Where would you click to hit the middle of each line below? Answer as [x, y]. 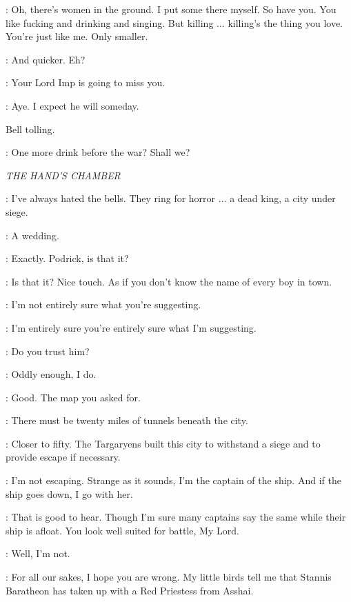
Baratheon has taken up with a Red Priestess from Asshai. [130, 590]
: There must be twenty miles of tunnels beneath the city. [127, 420]
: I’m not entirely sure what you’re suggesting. [103, 304]
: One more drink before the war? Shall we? [98, 152]
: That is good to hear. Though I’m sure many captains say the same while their [176, 517]
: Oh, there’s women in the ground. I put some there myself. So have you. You [171, 9]
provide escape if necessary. [63, 457]
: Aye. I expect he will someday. [72, 105]
